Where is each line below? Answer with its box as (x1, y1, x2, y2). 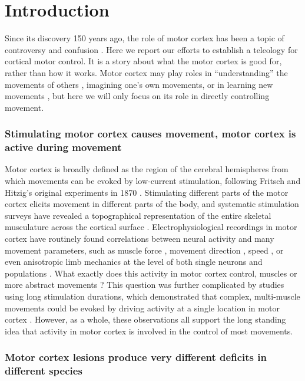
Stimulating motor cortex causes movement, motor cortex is (5, 126, 296, 141)
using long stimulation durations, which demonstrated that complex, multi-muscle (5, 290, 300, 302)
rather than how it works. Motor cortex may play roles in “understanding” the (5, 66, 288, 78)
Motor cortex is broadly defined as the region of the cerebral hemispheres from (5, 163, 289, 175)
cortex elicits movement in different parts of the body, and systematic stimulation (5, 198, 299, 210)
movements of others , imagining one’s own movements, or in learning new (5, 78, 273, 90)
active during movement (5, 140, 122, 155)
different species (5, 363, 82, 378)
